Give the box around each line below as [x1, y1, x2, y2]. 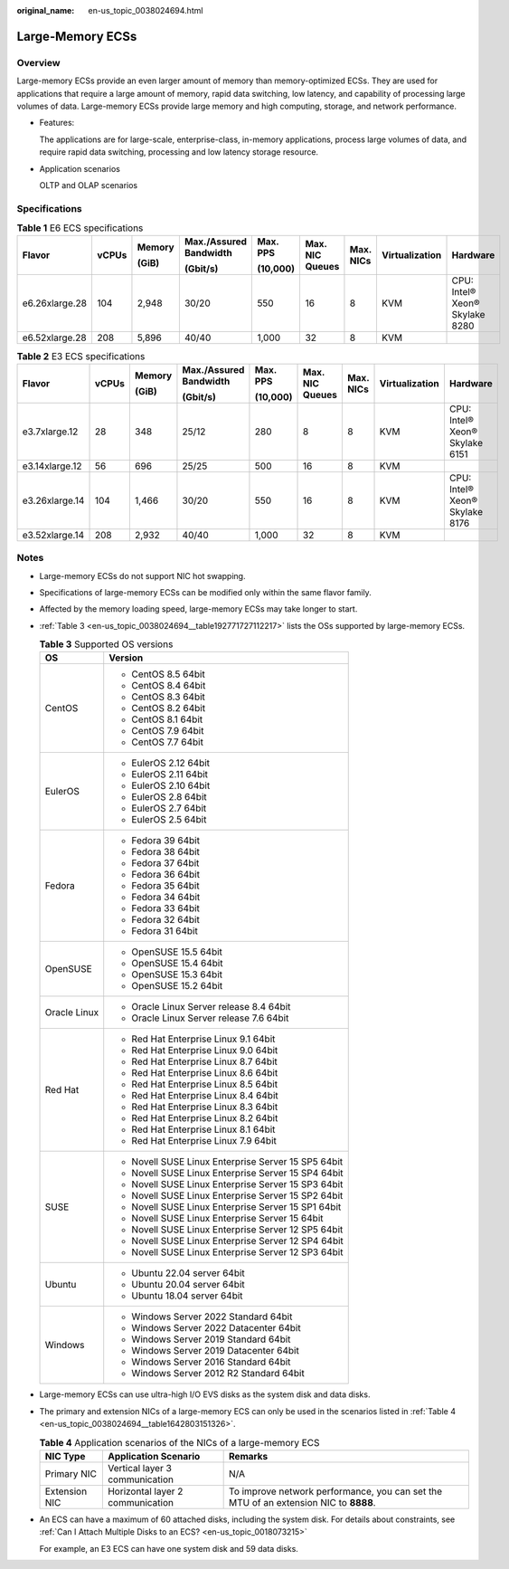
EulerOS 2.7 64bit [131, 802, 207, 814]
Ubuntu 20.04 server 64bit [131, 1279, 245, 1291]
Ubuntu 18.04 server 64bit [131, 1289, 243, 1302]
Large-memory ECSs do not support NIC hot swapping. [39, 570, 246, 581]
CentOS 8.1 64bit [131, 713, 203, 726]
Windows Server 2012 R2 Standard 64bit [131, 1367, 305, 1380]
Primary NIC [44, 1468, 97, 1480]
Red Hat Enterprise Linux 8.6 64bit [131, 1067, 278, 1079]
